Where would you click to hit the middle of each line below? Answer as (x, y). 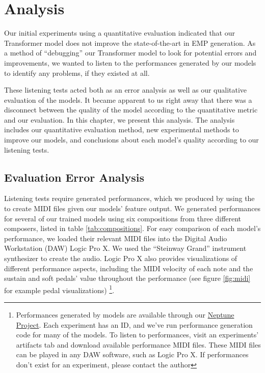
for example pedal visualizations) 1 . (59, 289)
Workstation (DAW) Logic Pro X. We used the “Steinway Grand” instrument (125, 248)
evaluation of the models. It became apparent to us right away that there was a (128, 99)
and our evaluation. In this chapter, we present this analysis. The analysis (120, 119)
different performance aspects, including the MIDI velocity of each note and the (129, 268)
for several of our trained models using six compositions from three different (123, 218)
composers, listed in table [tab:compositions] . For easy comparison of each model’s (132, 228)
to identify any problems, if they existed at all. (77, 73)
